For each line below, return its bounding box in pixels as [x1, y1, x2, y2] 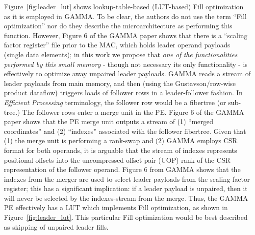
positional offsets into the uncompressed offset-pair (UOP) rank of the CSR [4, 154, 230, 165]
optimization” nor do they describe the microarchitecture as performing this [4, 21, 232, 31]
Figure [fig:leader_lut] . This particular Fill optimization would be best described [4, 212, 248, 222]
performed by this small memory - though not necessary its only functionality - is [4, 59, 248, 69]
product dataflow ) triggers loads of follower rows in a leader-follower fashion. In [4, 87, 243, 98]
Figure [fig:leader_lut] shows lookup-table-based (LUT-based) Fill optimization [4, 1, 244, 11]
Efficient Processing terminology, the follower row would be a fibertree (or [4, 97, 226, 107]
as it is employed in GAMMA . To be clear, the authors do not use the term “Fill [4, 11, 247, 21]
